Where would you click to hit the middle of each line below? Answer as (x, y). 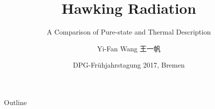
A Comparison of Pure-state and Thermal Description (129, 32)
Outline (15, 102)
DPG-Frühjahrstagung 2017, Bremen (129, 65)
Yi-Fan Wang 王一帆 (129, 48)
